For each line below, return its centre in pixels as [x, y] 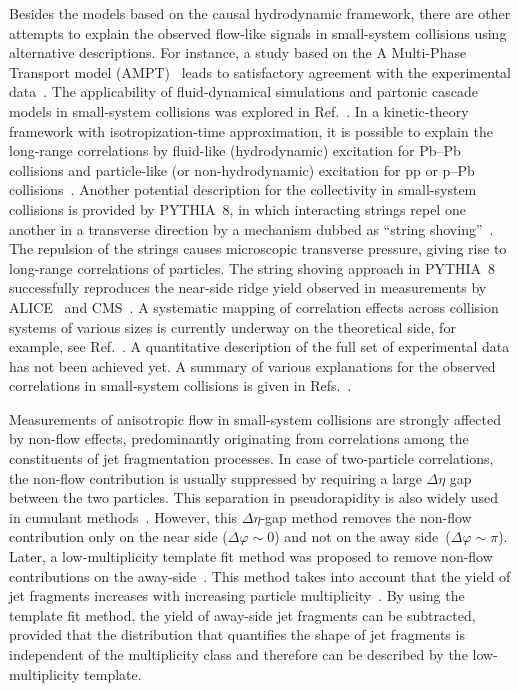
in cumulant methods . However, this [123, 516]
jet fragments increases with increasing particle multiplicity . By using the [237, 595]
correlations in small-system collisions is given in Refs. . [180, 385]
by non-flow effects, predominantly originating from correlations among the [239, 438]
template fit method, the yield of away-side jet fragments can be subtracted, [242, 614]
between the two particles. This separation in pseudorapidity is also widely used [254, 497]
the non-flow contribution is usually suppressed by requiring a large [215, 477]
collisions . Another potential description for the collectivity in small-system [243, 189]
